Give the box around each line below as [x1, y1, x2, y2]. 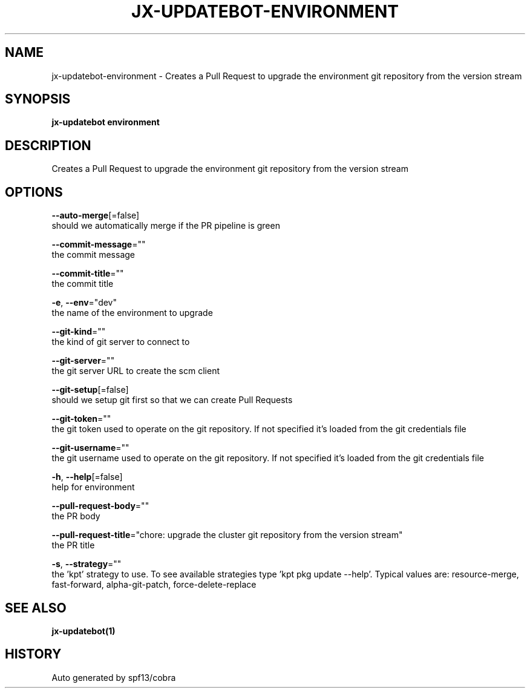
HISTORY [5, 646, 62, 662]
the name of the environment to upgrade [51, 307, 213, 318]
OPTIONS [5, 184, 63, 200]
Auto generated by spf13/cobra [51, 672, 176, 683]
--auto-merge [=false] [51, 210, 140, 221]
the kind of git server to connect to [51, 337, 190, 347]
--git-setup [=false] [51, 384, 129, 395]
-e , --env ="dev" [51, 297, 117, 308]
